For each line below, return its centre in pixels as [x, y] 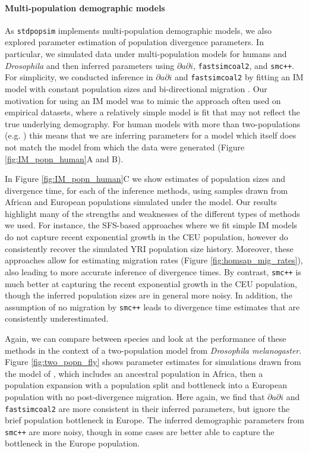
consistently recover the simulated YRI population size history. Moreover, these [149, 248]
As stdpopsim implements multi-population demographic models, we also [138, 30]
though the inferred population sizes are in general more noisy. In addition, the [149, 295]
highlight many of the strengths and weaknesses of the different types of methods [152, 213]
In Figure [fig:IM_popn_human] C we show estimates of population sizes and [145, 179]
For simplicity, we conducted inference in [79, 77]
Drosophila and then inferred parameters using [90, 65]
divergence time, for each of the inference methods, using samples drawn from [146, 190]
